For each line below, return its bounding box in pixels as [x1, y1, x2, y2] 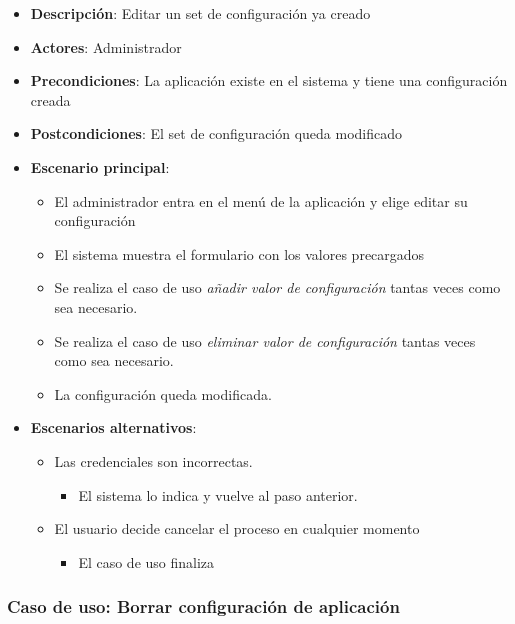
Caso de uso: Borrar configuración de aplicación [7, 594, 400, 619]
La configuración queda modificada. [54, 383, 272, 404]
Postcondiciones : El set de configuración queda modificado [30, 123, 403, 144]
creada [30, 89, 71, 110]
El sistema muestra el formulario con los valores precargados [54, 243, 425, 264]
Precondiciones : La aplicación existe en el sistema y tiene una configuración [30, 70, 508, 91]
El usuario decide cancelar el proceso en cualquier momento [54, 518, 420, 539]
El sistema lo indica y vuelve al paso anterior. [78, 484, 358, 505]
